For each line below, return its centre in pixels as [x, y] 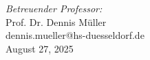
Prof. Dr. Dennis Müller [56, 21]
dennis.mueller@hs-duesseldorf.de [75, 35]
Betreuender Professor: [54, 8]
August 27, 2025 [40, 48]
